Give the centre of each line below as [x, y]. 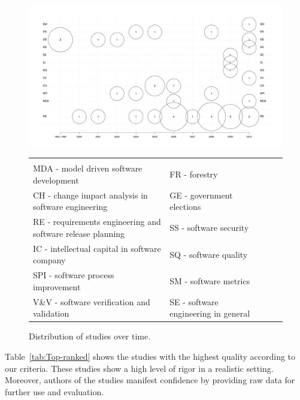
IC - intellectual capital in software [97, 248]
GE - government [201, 195]
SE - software [194, 301]
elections [185, 207]
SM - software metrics [210, 280]
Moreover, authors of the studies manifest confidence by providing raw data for [150, 380]
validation [51, 313]
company [49, 260]
